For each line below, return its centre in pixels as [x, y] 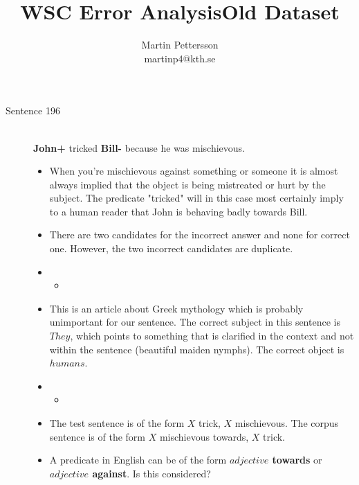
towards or [297, 460]
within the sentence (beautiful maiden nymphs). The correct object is [197, 349]
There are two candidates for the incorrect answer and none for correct [200, 235]
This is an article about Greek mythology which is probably [176, 308]
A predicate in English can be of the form [138, 460]
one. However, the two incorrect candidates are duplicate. [171, 248]
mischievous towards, [204, 436]
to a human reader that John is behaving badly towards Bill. [178, 211]
